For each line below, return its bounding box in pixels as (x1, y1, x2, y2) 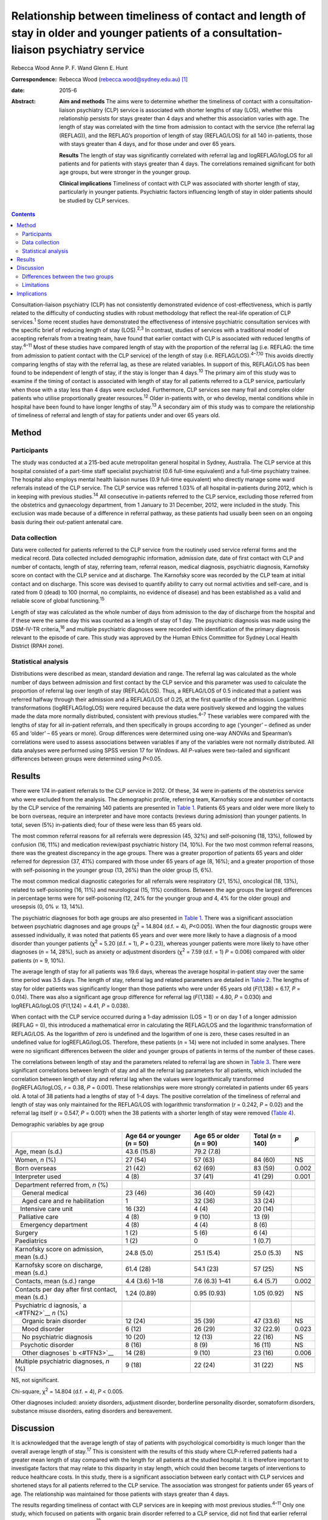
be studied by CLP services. (59, 196, 130, 204)
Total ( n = (253, 1131, 282, 1140)
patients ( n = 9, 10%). (11, 956, 65, 964)
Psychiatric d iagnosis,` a (15, 1301, 87, 1310)
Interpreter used (15, 1172, 62, 1181)
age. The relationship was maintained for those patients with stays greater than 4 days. (11, 1490, 230, 1498)
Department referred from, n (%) (15, 1181, 109, 1189)
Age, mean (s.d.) (15, 1147, 63, 1156)
